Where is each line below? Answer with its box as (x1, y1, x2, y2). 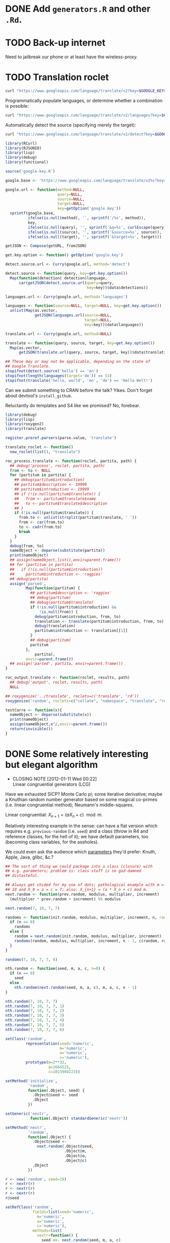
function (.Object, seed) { (27, 1088, 85, 1093)
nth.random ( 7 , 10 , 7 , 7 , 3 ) (5, 1013, 65, 1018)
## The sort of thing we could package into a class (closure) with (5, 864, 153, 869)
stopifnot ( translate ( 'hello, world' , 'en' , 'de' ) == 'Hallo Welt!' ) (5, 378, 153, 383)
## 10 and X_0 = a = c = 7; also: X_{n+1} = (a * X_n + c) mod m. (5, 887, 148, 893)
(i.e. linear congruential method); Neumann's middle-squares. (5, 802, 134, 808)
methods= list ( (32, 1228, 62, 1233)
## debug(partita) (10, 576, 49, 581)
